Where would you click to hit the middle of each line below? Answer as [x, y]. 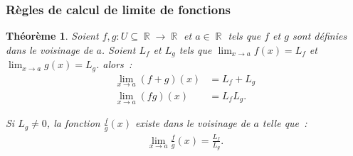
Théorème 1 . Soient [52, 36]
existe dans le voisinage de [193, 123]
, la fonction [73, 123]
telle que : [285, 123]
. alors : [114, 64]
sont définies [320, 36]
